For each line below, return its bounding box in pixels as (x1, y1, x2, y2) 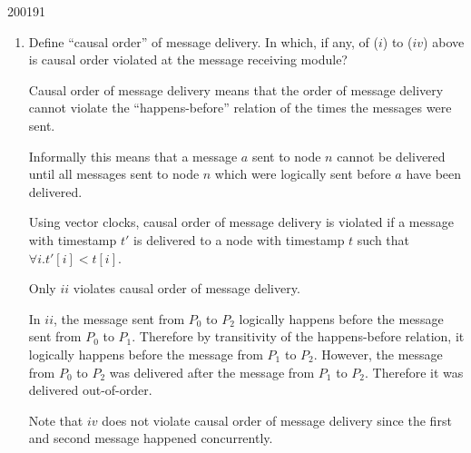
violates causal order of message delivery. (73, 279, 300, 298)
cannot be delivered (337, 146, 446, 165)
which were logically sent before (214, 164, 391, 183)
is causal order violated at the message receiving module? (28, 50, 348, 69)
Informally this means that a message (28, 146, 238, 165)
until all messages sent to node (28, 164, 200, 183)
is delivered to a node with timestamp (133, 230, 345, 249)
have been (406, 164, 462, 183)
